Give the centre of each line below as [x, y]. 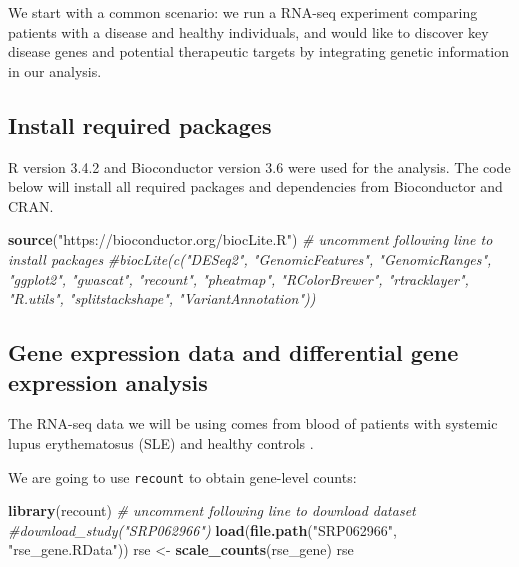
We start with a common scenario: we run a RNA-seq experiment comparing [243, 12]
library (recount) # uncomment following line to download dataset [212, 510]
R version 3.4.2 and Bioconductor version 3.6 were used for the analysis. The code [259, 166]
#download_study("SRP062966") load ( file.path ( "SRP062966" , [202, 529]
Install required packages [140, 124]
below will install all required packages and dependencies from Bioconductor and [255, 186]
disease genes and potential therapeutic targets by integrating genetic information [258, 51]
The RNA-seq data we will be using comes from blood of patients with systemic [253, 423]
